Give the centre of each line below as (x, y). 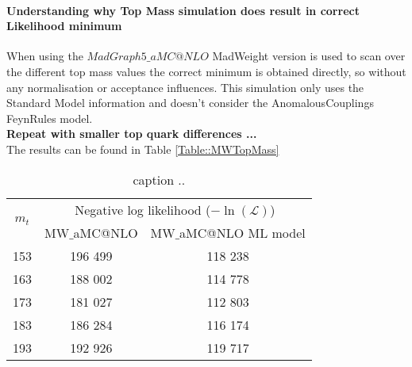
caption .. (159, 179)
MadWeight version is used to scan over (309, 56)
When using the (45, 56)
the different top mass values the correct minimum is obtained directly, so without (206, 71)
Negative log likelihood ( (143, 209)
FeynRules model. (50, 118)
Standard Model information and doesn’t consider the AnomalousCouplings (190, 103)
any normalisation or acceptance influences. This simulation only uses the (185, 87)
